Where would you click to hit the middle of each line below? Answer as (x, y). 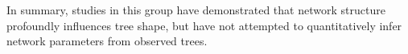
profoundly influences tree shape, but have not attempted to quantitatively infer (204, 25)
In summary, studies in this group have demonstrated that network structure (196, 10)
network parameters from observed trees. (107, 41)
